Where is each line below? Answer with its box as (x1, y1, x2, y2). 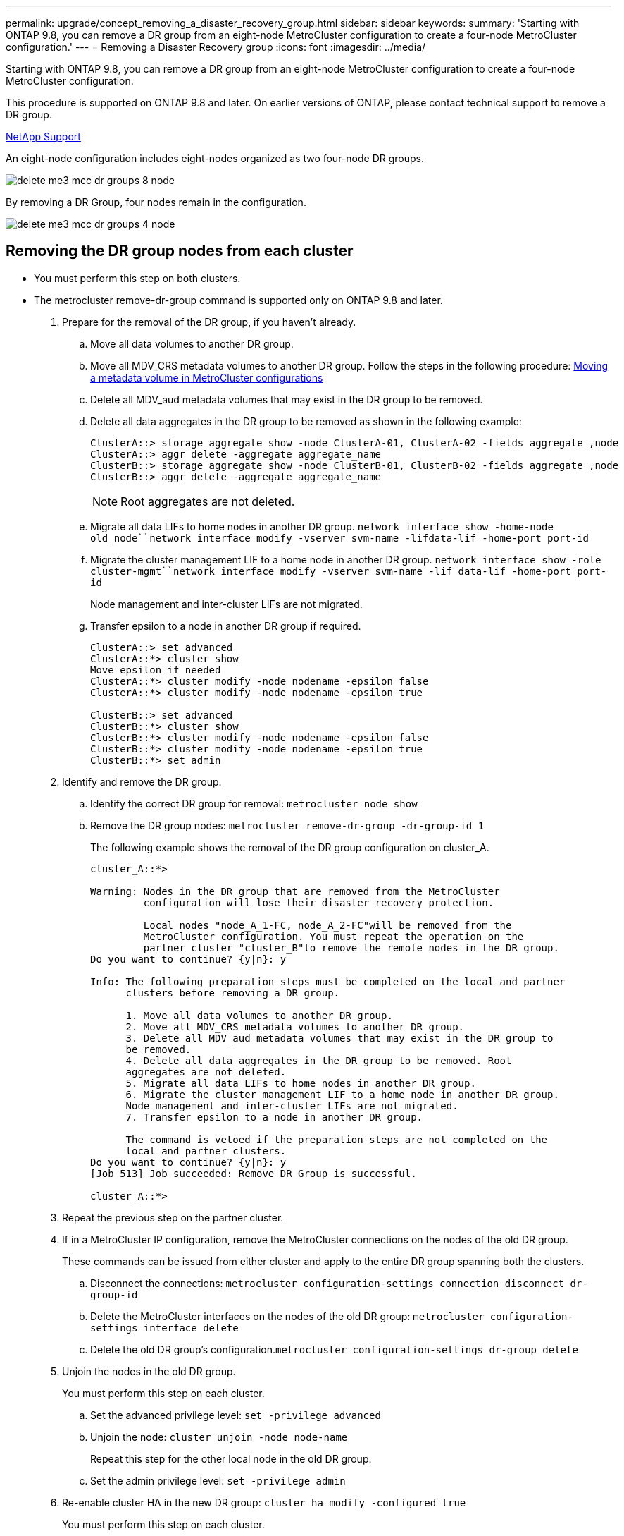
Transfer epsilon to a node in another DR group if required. (90, 619, 361, 632)
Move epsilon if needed (90, 664, 221, 676)
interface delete (143, 1322, 239, 1334)
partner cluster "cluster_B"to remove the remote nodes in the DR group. (143, 941, 559, 953)
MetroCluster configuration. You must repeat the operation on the (143, 930, 524, 942)
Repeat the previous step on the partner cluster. (62, 1211, 284, 1224)
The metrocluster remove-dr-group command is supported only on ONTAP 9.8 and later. (34, 293, 443, 306)
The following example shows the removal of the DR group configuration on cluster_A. (90, 841, 489, 853)
